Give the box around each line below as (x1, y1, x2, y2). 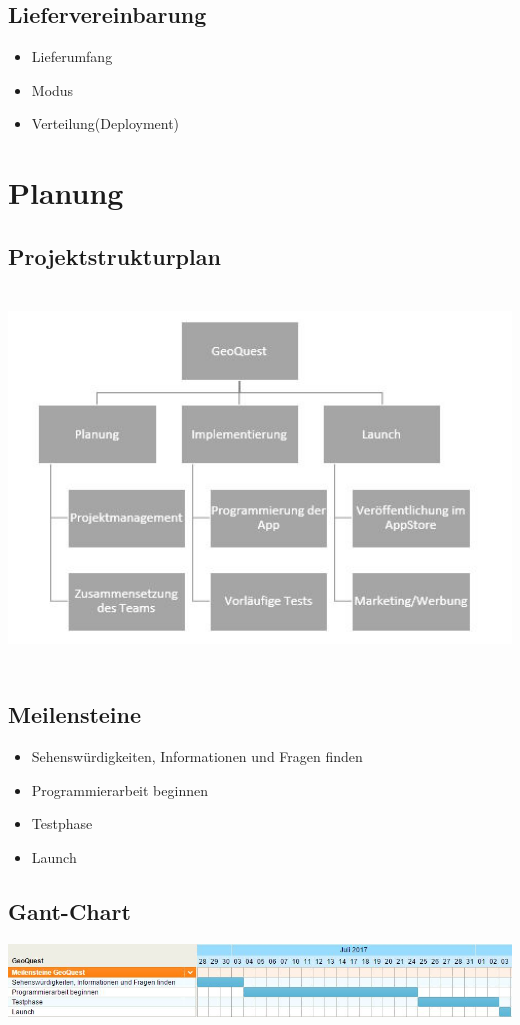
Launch (31, 847, 77, 868)
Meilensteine (8, 699, 142, 730)
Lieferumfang (31, 46, 113, 67)
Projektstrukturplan (8, 240, 221, 271)
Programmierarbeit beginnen (31, 779, 208, 800)
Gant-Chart (8, 896, 131, 927)
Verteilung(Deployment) (31, 113, 180, 134)
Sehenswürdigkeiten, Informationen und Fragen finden (31, 746, 363, 767)
